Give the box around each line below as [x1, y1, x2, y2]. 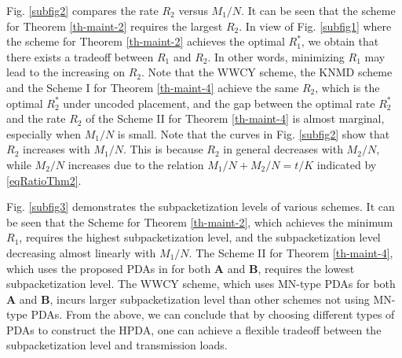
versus [178, 2, 208, 18]
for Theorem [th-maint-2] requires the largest [6, 17, 223, 34]
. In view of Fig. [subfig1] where [239, 17, 392, 34]
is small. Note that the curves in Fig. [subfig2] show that [117, 125, 390, 142]
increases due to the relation [68, 156, 204, 172]
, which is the [315, 79, 380, 95]
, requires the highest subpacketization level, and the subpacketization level [19, 229, 381, 245]
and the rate [6, 110, 66, 127]
